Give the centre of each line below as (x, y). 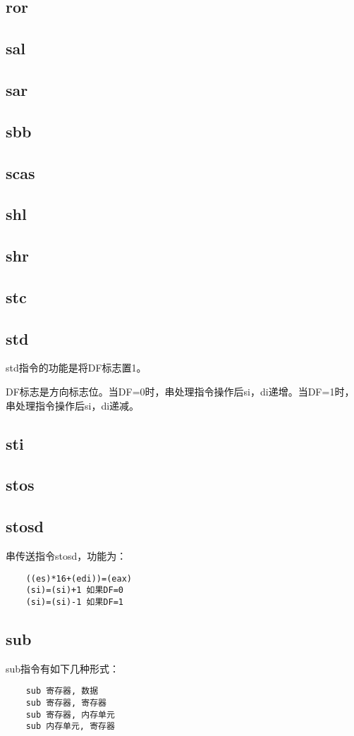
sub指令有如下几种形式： (63, 668)
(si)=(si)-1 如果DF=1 (74, 602)
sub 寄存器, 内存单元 (70, 714)
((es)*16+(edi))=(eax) (79, 578)
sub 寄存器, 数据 (62, 691)
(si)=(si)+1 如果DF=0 (74, 590)
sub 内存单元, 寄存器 (70, 726)
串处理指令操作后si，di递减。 (73, 405)
